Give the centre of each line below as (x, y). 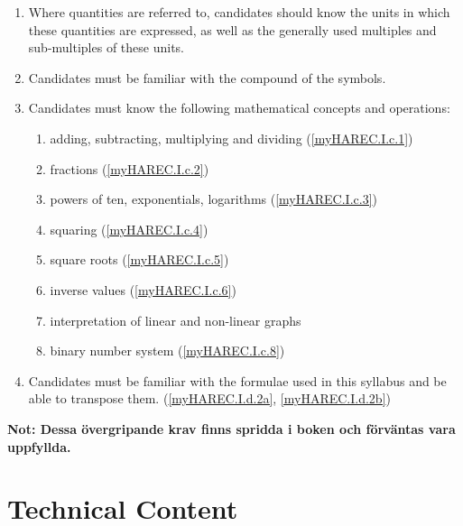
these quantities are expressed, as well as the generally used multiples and (232, 29)
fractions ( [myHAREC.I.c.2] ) (130, 168)
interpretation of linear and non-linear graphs (176, 320)
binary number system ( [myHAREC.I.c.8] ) (167, 351)
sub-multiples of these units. (106, 47)
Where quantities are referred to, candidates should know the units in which (239, 12)
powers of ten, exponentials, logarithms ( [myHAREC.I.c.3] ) (213, 199)
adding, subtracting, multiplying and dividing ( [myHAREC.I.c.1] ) (231, 138)
